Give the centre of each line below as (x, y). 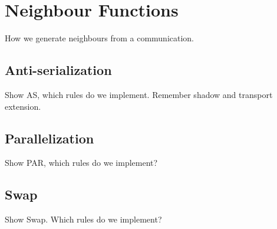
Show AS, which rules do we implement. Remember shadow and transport (139, 94)
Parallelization (50, 138)
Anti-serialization (58, 70)
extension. (23, 106)
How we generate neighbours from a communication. (100, 38)
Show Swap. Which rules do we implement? (83, 219)
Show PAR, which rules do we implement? (81, 163)
